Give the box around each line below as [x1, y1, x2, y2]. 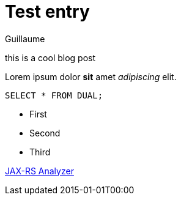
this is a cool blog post [5, 52, 96, 63]
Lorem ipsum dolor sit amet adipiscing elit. [5, 71, 177, 82]
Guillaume [5, 33, 45, 44]
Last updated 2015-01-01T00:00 [5, 184, 135, 195]
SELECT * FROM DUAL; [5, 90, 103, 100]
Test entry [5, 1, 90, 22]
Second [29, 127, 61, 138]
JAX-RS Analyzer [5, 165, 74, 176]
